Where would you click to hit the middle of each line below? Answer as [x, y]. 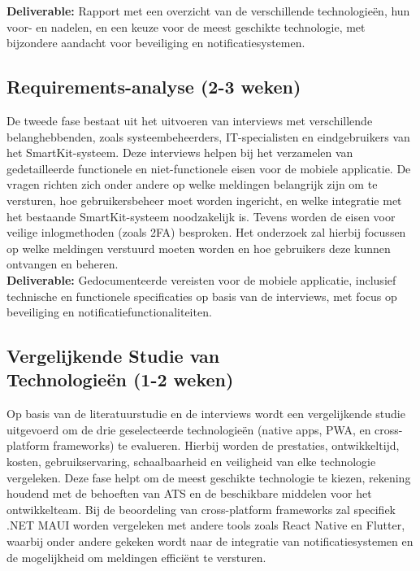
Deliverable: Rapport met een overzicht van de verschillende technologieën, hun [208, 11]
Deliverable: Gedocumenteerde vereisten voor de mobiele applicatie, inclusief [201, 279]
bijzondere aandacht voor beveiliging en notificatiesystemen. [156, 43]
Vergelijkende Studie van [113, 356]
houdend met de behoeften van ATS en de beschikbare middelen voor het [189, 493]
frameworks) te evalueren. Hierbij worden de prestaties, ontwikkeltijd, [226, 445]
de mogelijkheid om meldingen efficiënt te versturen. [136, 557]
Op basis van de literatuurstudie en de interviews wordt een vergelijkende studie [206, 414]
